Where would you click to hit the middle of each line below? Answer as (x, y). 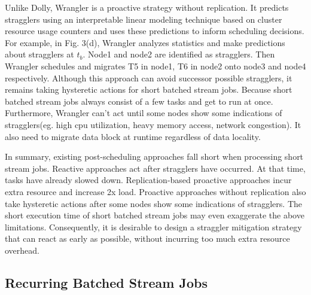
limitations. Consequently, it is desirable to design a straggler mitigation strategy (153, 226)
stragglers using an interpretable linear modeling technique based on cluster (144, 19)
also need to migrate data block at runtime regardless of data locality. (133, 136)
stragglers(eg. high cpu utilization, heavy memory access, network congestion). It (153, 124)
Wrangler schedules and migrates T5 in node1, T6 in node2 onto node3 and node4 (155, 66)
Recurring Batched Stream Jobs (106, 282)
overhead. (22, 250)
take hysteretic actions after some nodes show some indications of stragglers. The (153, 203)
